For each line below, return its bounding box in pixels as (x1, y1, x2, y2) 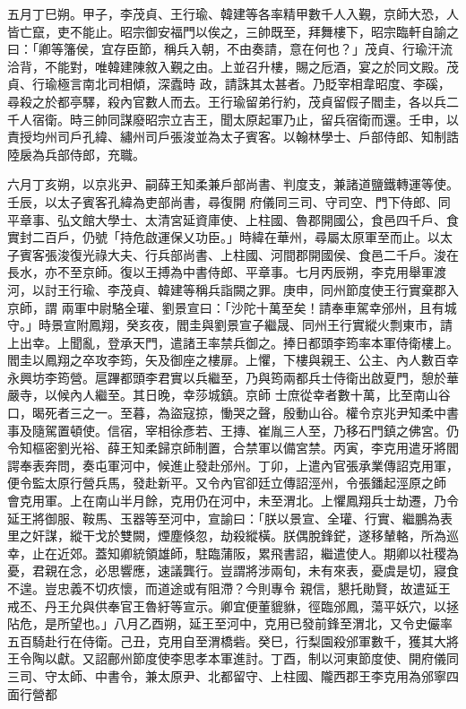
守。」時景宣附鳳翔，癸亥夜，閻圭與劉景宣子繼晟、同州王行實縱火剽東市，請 (7, 316, 453, 334)
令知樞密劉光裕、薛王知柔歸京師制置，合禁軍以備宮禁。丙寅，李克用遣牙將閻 (7, 438, 459, 457)
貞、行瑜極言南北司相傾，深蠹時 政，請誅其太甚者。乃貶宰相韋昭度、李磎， (7, 74, 451, 93)
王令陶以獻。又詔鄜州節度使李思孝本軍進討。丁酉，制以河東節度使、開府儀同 (7, 649, 459, 668)
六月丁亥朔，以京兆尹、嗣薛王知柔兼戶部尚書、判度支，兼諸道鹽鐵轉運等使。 (7, 175, 459, 194)
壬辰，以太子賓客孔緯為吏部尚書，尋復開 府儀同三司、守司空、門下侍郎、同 (7, 192, 451, 211)
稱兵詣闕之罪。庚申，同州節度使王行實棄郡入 (194, 280, 459, 298)
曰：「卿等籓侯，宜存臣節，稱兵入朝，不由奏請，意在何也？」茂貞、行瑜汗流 (7, 39, 453, 58)
